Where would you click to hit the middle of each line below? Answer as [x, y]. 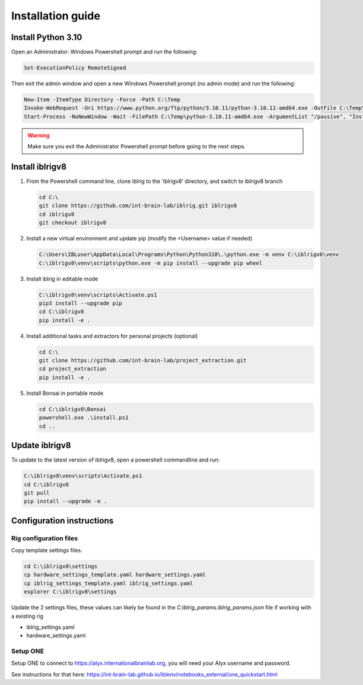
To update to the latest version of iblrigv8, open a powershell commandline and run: [116, 460]
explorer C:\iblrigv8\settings [70, 592]
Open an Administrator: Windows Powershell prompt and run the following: [104, 52]
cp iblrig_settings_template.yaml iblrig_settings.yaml [109, 583]
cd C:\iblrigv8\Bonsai [73, 409]
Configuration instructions [63, 521]
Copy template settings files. [47, 551]
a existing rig [27, 616]
